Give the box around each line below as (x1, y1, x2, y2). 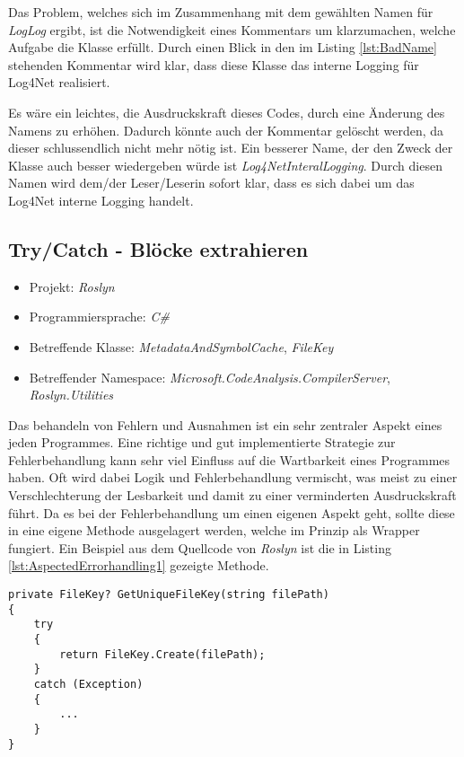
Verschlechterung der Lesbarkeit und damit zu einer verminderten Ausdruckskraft (8, 486, 457, 505)
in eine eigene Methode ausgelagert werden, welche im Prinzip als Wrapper (8, 521, 420, 540)
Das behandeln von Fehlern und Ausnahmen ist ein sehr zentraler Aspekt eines (8, 415, 442, 434)
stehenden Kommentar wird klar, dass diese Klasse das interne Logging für (8, 55, 419, 74)
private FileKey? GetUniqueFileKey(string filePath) (8, 588, 329, 602)
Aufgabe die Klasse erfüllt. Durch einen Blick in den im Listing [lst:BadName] (8, 38, 437, 57)
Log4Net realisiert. (8, 73, 110, 92)
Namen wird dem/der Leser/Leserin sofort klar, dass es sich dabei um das (8, 173, 415, 192)
